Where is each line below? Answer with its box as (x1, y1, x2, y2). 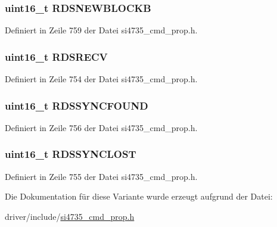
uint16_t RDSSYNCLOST (5, 147, 136, 161)
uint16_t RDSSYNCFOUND (5, 98, 148, 113)
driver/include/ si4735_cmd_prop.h (5, 210, 135, 222)
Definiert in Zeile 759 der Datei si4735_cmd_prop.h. (5, 24, 198, 36)
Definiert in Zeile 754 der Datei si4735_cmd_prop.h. (5, 73, 198, 85)
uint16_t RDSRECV (5, 49, 108, 64)
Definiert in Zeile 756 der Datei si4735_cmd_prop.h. (5, 121, 198, 133)
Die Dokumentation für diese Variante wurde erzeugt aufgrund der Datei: (5, 190, 273, 203)
